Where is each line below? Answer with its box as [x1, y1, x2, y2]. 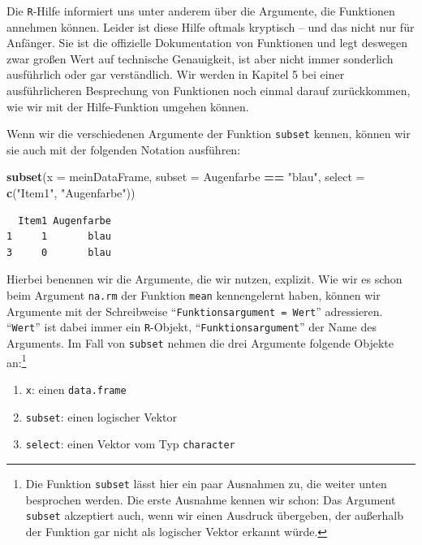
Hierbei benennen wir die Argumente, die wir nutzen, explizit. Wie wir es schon [6, 270, 403, 288]
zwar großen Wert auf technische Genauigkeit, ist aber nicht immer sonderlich [6, 50, 394, 67]
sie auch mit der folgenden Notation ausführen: [6, 141, 241, 158]
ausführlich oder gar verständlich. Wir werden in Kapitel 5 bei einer [6, 66, 345, 83]
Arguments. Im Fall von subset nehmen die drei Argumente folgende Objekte [6, 335, 394, 351]
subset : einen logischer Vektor [25, 408, 178, 425]
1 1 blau [6, 231, 111, 243]
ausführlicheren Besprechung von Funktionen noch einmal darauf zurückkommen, [6, 82, 411, 99]
